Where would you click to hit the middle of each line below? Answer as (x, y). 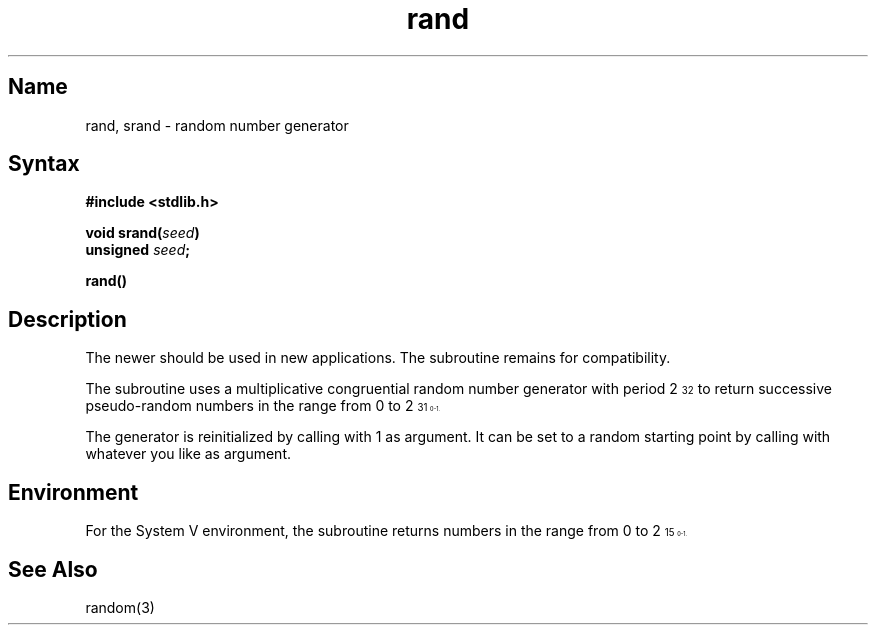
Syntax (44, 164)
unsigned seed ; (138, 250)
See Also (53, 569)
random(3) (120, 607)
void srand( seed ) (142, 233)
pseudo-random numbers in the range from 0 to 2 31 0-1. (263, 406)
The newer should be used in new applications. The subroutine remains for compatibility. (378, 358)
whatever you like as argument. (188, 454)
